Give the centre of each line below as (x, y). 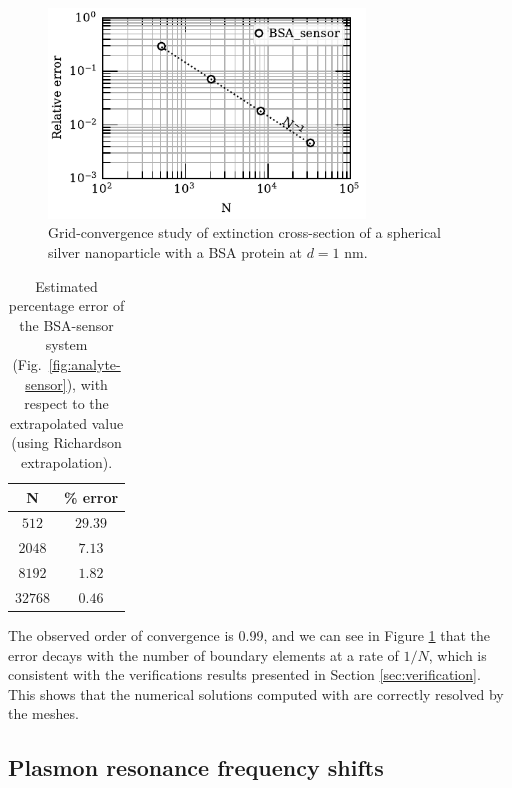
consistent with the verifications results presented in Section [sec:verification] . (244, 674)
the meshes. (43, 713)
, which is (457, 654)
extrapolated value (66, 422)
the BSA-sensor (66, 324)
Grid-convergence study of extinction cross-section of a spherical (245, 232)
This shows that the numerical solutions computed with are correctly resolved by (256, 693)
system (66, 344)
